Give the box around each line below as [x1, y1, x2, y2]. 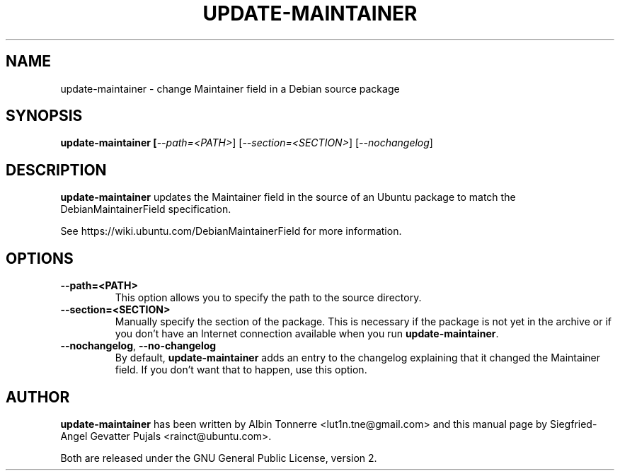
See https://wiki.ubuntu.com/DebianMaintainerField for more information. [60, 225, 402, 238]
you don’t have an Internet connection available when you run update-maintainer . [115, 327, 499, 340]
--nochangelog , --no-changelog [60, 339, 217, 352]
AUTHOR [6, 388, 70, 406]
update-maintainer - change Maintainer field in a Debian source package [60, 82, 400, 95]
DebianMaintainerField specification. [60, 203, 231, 216]
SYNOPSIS [6, 107, 83, 125]
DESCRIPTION [6, 161, 107, 179]
